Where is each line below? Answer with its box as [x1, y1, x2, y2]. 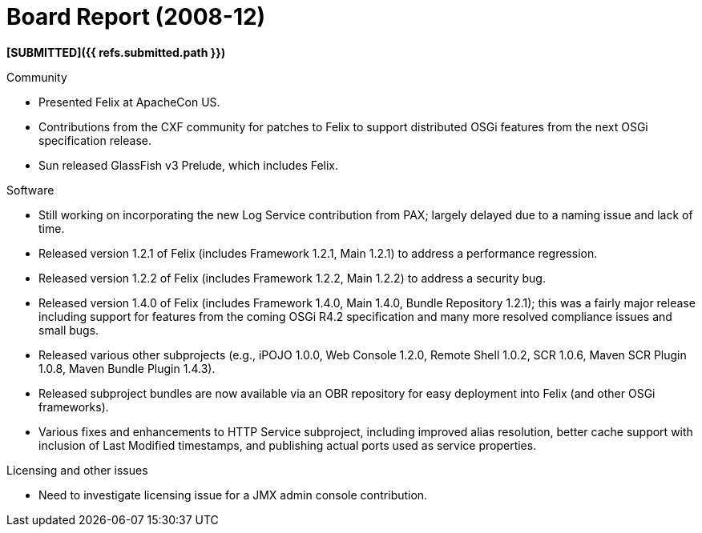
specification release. [38, 133, 151, 147]
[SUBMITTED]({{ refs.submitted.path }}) [6, 45, 226, 59]
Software [6, 182, 54, 197]
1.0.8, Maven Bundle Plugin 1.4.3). [38, 361, 216, 375]
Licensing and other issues [6, 463, 148, 477]
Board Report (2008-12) [6, 3, 266, 30]
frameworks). [38, 399, 109, 414]
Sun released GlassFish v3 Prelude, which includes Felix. [38, 158, 339, 172]
